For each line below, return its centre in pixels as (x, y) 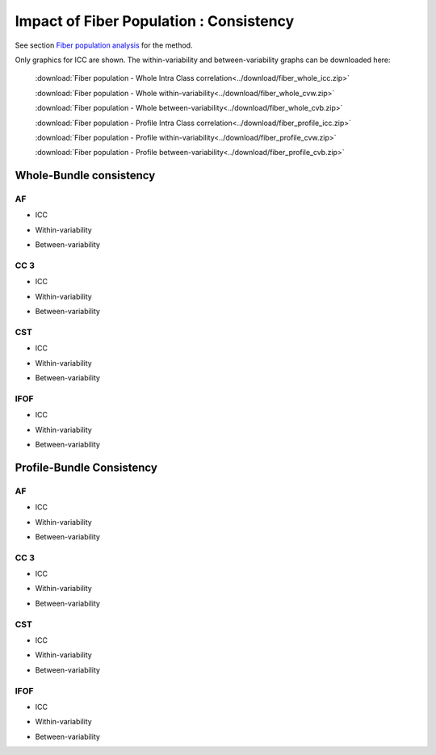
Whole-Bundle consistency (85, 176)
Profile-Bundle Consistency (86, 467)
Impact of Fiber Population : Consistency (155, 21)
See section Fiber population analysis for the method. (104, 45)
